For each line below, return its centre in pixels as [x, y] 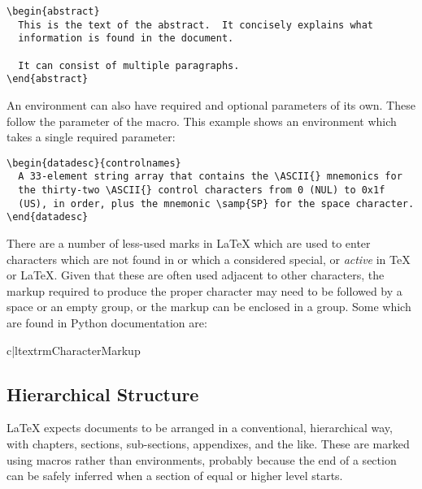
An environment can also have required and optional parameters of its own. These [211, 104]
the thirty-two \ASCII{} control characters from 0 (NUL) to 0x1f [202, 190]
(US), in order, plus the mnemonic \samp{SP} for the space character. [216, 203]
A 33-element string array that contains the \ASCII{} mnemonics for [210, 177]
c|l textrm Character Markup [74, 350]
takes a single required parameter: [91, 137]
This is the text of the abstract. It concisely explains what [196, 25]
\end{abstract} [48, 79]
